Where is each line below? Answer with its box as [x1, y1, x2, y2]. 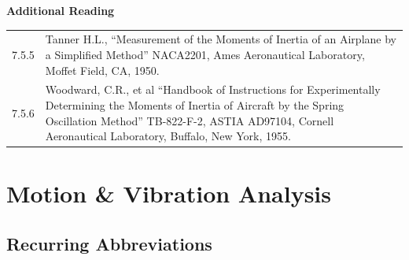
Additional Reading [6, 2, 115, 18]
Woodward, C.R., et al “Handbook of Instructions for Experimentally [45, 81, 381, 98]
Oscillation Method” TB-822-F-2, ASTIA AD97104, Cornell [45, 112, 334, 128]
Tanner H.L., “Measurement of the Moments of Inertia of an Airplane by [45, 31, 396, 47]
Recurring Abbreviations [6, 232, 212, 256]
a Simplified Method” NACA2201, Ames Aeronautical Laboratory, [45, 46, 365, 62]
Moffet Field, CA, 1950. [45, 61, 160, 78]
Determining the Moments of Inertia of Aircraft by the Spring [45, 96, 345, 113]
